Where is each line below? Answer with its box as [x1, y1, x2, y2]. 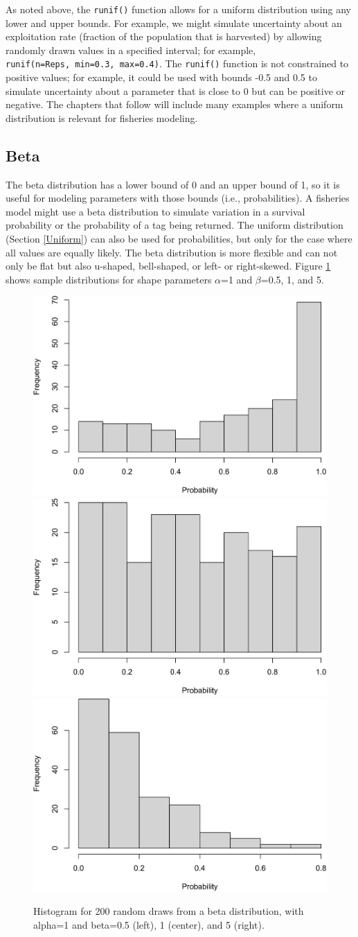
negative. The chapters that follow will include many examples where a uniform [6, 97, 343, 112]
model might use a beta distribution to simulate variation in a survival [6, 204, 305, 218]
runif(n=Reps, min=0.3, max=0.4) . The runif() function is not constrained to [6, 56, 349, 71]
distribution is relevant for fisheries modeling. [6, 110, 198, 125]
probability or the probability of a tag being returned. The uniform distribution [6, 218, 343, 232]
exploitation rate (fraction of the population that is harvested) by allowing [6, 29, 322, 44]
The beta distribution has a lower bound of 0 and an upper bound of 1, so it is [6, 177, 340, 191]
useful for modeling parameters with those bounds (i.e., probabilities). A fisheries [6, 191, 350, 205]
